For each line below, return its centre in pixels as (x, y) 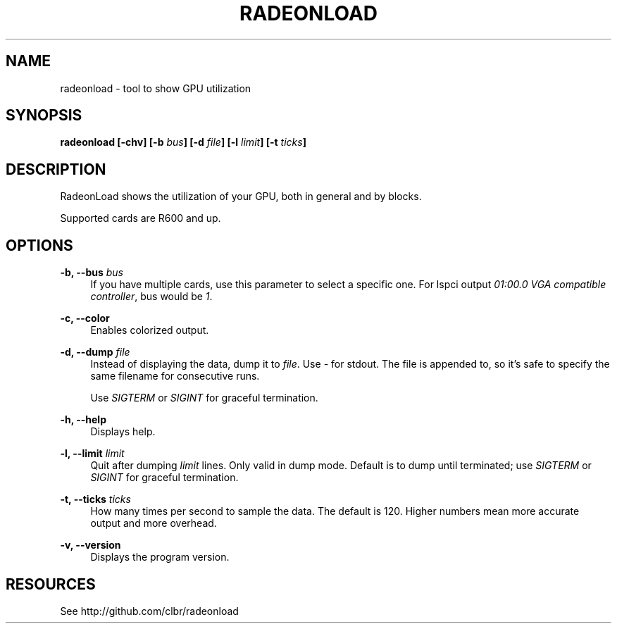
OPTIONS (39, 245)
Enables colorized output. (150, 330)
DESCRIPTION (56, 169)
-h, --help (83, 420)
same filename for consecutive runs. (175, 376)
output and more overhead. (154, 523)
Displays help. (123, 432)
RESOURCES (51, 584)
